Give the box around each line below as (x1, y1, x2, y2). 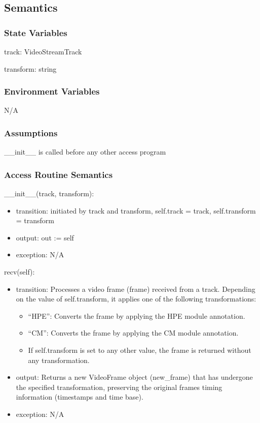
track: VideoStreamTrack (4, 46, 82, 56)
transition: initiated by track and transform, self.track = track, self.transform (16, 205, 256, 216)
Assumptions (4, 126, 58, 139)
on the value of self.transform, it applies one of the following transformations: (16, 293, 256, 304)
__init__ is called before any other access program (4, 146, 166, 157)
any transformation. (28, 354, 90, 365)
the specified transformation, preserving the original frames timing (16, 381, 222, 392)
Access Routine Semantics (4, 168, 113, 180)
